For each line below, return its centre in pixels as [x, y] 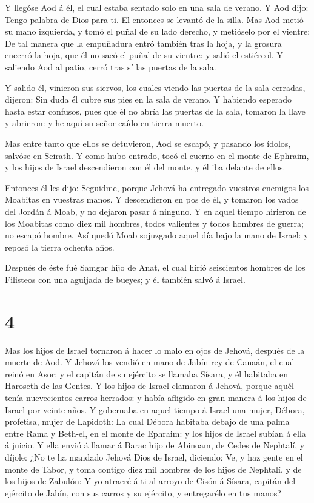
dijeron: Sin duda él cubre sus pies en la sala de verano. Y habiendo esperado [149, 99]
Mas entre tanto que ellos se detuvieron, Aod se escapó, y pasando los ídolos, [148, 143]
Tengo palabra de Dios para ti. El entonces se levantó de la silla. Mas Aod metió [154, 19]
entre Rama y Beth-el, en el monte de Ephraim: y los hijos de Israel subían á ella [155, 433]
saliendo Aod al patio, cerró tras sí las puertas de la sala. [111, 66]
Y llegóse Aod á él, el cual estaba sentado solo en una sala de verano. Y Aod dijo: [157, 7]
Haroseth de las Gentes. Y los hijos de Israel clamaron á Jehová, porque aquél [149, 386]
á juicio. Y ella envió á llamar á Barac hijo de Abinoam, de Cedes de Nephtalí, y [155, 445]
